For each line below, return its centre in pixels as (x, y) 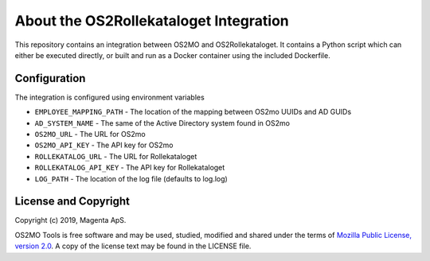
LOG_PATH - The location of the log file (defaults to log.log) (131, 178)
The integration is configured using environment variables (109, 97)
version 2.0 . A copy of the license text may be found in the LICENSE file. (133, 246)
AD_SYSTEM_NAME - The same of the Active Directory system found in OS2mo (162, 123)
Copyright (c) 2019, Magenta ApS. (70, 220)
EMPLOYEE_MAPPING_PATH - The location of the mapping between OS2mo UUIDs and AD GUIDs (193, 112)
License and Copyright (72, 202)
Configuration (50, 78)
